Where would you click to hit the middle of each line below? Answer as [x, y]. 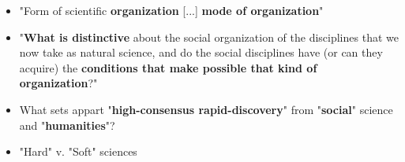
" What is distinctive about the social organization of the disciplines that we [209, 37]
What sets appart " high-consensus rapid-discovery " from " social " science [206, 109]
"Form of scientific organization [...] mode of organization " [171, 10]
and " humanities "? [67, 125]
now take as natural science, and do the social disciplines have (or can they [201, 52]
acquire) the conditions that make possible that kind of [168, 67]
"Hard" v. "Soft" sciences [78, 151]
